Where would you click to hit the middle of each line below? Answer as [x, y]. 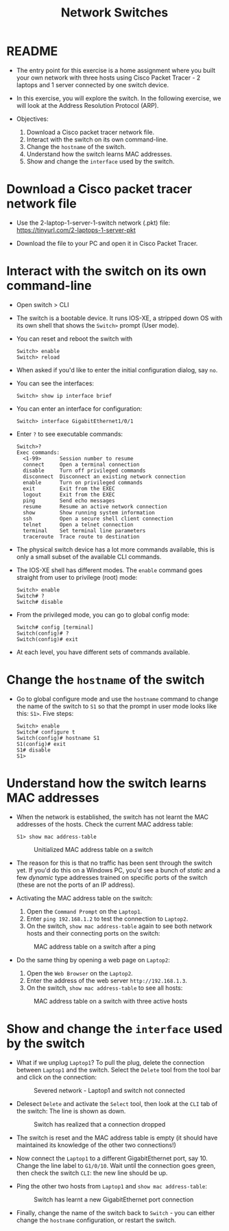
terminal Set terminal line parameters [84, 530]
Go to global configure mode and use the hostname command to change [117, 699]
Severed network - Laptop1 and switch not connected [109, 1090]
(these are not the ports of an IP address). [75, 885]
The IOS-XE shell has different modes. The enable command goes [109, 570]
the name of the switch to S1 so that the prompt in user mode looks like [117, 706]
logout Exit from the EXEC [69, 495]
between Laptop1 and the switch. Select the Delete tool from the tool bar [118, 1070]
